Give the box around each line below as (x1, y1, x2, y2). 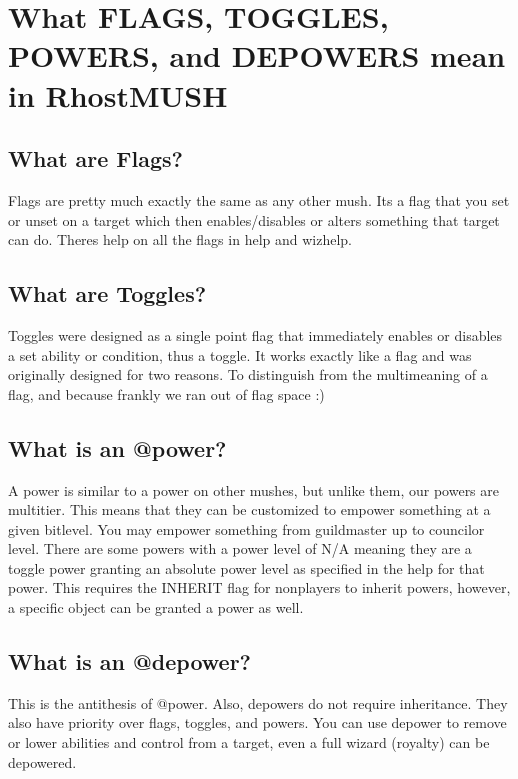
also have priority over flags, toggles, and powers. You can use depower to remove (8, 712, 507, 733)
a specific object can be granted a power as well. (8, 597, 304, 618)
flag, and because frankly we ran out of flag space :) (8, 383, 325, 404)
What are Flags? (8, 143, 184, 174)
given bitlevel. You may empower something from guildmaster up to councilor (8, 518, 485, 539)
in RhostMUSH (8, 74, 228, 115)
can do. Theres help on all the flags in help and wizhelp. (8, 229, 352, 250)
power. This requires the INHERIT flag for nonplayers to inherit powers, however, (8, 577, 511, 598)
